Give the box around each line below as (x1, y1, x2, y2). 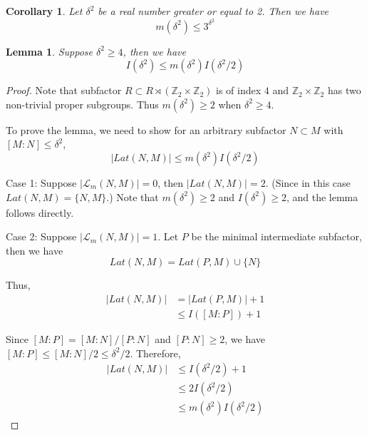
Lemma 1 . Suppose (6, 43, 93, 58)
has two (327, 83, 361, 98)
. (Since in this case (265, 175, 351, 190)
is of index (215, 83, 262, 98)
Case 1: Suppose (6, 175, 77, 190)
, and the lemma (286, 189, 358, 204)
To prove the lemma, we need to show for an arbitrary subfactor (6, 122, 286, 137)
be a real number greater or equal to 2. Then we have (98, 4, 329, 18)
